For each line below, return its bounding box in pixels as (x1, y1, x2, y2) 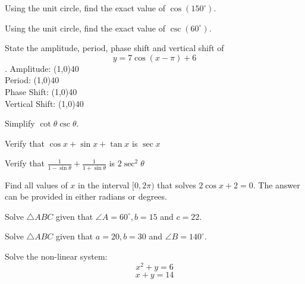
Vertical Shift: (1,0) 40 (5, 97, 84, 109)
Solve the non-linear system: (5, 250, 108, 263)
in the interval (78, 178, 130, 191)
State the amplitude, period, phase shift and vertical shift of (5, 42, 224, 54)
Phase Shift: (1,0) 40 (5, 85, 77, 97)
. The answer (253, 178, 300, 191)
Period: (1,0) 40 (5, 74, 59, 86)
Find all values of (5, 178, 68, 191)
